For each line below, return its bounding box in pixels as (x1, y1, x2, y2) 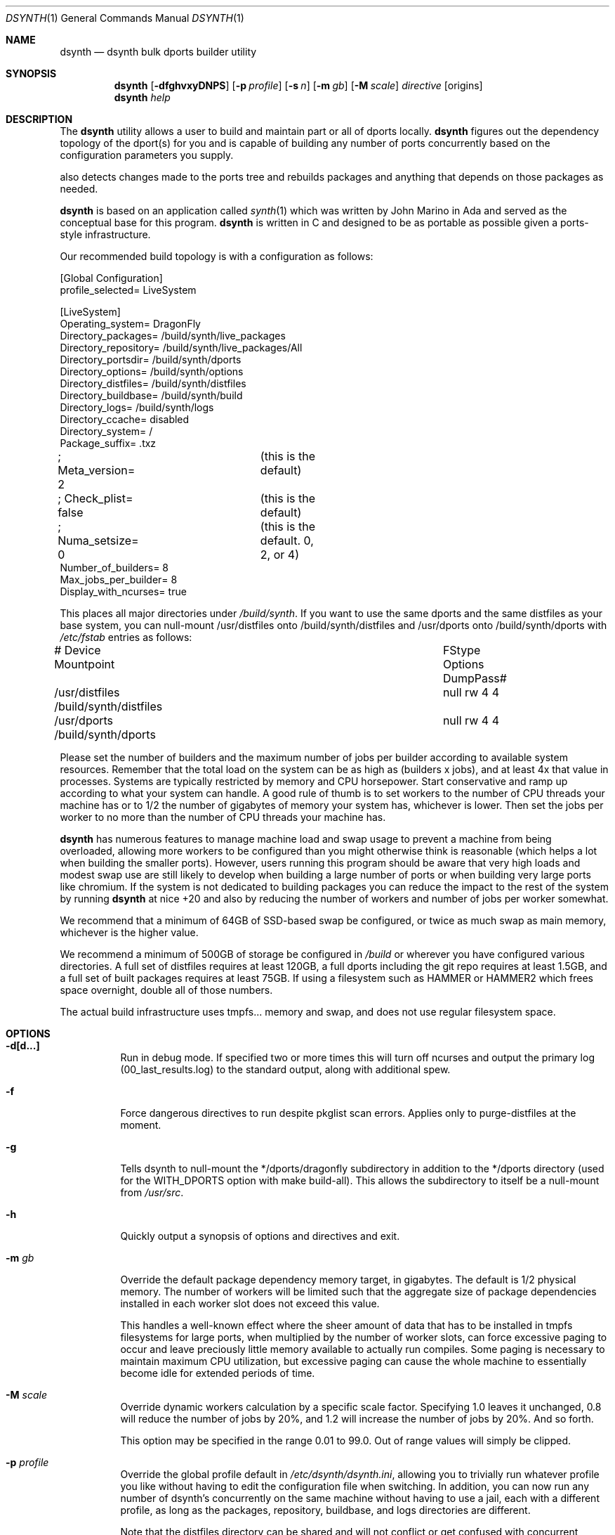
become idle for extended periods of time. (120, 1367, 315, 1379)
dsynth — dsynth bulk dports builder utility (60, 46, 257, 58)
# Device (54, 643, 101, 657)
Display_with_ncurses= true (60, 585, 187, 597)
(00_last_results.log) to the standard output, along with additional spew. (120, 1063, 451, 1075)
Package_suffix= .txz (60, 437, 157, 449)
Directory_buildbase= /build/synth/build (60, 389, 243, 401)
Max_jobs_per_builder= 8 (60, 574, 178, 585)
